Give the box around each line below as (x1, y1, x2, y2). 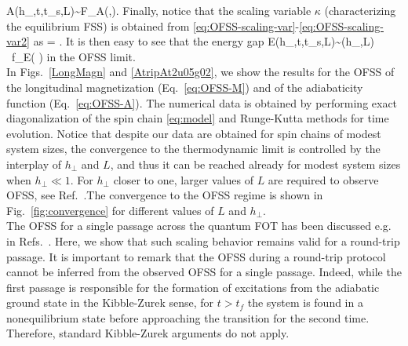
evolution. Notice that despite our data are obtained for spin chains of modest (6, 125, 381, 141)
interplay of (6, 155, 62, 172)
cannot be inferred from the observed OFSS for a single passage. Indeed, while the (6, 264, 402, 280)
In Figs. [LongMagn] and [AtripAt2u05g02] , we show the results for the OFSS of (6, 64, 395, 80)
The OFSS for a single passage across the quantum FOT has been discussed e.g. (6, 217, 392, 234)
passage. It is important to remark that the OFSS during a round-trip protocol (6, 248, 386, 264)
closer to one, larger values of (113, 171, 253, 188)
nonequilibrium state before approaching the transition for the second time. (6, 309, 370, 326)
